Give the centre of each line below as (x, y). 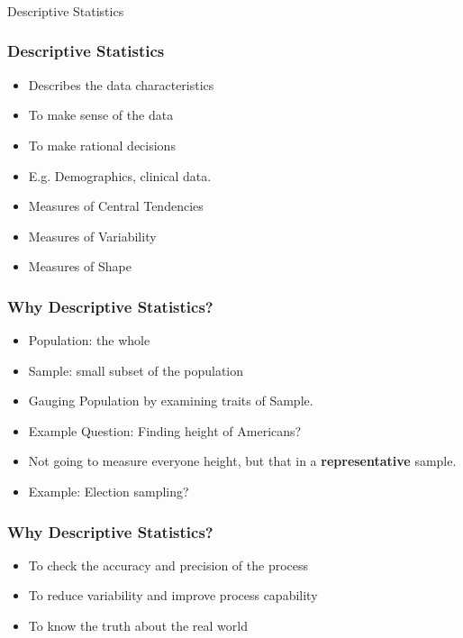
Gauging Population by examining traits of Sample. (171, 401)
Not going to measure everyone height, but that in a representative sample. (242, 461)
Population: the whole (89, 340)
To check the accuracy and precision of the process (168, 565)
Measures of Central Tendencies (116, 206)
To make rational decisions (102, 145)
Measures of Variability (92, 236)
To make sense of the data (101, 115)
